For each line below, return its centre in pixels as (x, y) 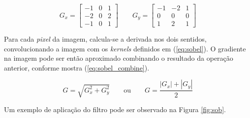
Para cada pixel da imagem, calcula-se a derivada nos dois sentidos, (105, 39)
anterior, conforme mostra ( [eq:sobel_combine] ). (77, 67)
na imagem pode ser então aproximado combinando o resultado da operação (119, 58)
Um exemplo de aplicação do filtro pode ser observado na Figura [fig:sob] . (115, 109)
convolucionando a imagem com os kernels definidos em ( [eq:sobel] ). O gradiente (125, 48)
